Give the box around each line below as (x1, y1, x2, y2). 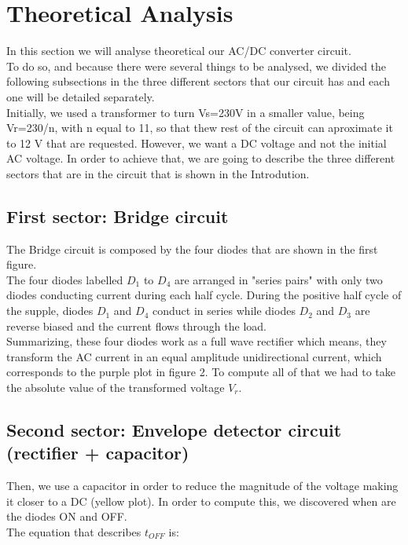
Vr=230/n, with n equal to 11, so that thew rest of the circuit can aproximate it (6, 119, 393, 136)
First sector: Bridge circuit (6, 203, 229, 228)
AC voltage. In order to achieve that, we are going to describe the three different (6, 150, 395, 166)
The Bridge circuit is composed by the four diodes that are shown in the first (6, 240, 378, 257)
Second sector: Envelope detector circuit (6, 418, 342, 441)
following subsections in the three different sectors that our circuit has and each (6, 73, 390, 90)
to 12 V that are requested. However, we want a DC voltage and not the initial (6, 134, 387, 151)
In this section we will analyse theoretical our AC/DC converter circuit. (6, 42, 351, 59)
